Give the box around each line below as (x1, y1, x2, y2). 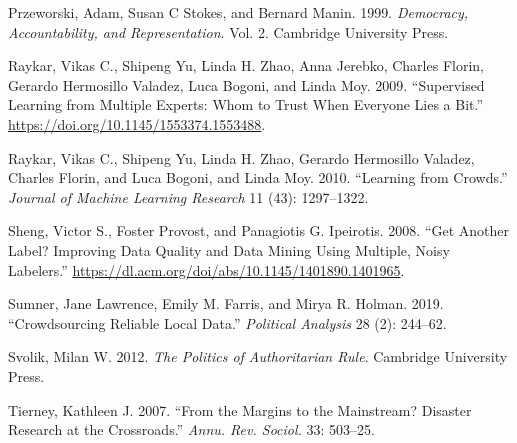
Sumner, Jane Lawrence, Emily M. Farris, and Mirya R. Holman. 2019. (8, 293, 444, 314)
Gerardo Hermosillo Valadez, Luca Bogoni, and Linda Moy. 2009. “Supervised (8, 74, 485, 95)
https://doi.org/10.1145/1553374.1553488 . (8, 113, 266, 134)
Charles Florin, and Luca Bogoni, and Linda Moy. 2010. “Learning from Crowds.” (8, 167, 508, 188)
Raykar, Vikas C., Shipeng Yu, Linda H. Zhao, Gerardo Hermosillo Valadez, (8, 147, 475, 168)
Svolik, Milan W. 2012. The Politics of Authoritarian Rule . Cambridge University (8, 346, 508, 367)
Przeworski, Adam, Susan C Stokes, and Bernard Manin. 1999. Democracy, (8, 2, 469, 22)
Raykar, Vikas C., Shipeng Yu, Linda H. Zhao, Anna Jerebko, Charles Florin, (8, 55, 484, 76)
